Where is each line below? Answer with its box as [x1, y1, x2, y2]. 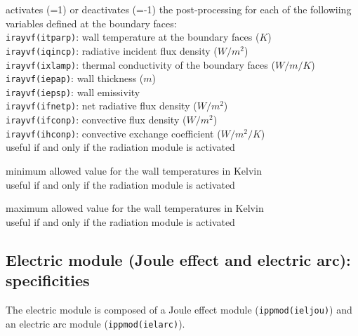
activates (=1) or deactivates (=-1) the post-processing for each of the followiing [6, 2, 352, 16]
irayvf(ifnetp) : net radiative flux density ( [6, 98, 197, 113]
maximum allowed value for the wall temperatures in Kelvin [6, 201, 264, 215]
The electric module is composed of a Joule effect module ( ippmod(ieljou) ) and [6, 302, 352, 316]
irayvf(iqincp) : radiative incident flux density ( [6, 43, 218, 58]
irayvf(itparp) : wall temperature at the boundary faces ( [6, 29, 260, 44]
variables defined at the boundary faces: [6, 15, 177, 30]
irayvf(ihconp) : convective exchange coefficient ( [6, 126, 221, 140]
